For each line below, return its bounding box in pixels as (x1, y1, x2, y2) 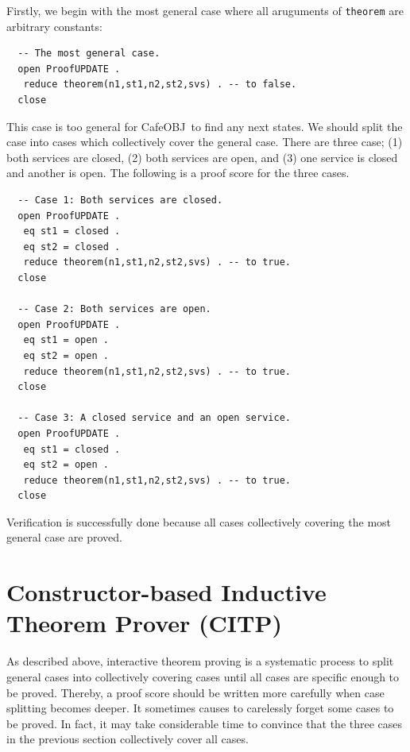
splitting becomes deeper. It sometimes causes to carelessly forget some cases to (6, 700, 394, 716)
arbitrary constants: (6, 17, 102, 34)
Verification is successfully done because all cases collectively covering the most (6, 513, 392, 530)
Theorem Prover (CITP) (6, 607, 282, 639)
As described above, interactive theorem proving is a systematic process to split (6, 653, 394, 669)
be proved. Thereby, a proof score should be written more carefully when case (6, 684, 385, 700)
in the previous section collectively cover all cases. (6, 731, 249, 747)
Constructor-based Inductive (6, 576, 327, 608)
